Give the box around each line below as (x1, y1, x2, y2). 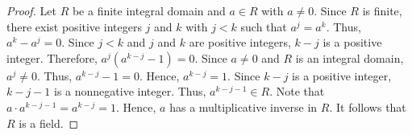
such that (240, 18, 287, 35)
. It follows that (329, 98, 406, 115)
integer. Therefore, (6, 49, 98, 66)
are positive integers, (189, 34, 291, 51)
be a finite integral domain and (72, 2, 226, 18)
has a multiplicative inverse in (169, 98, 318, 115)
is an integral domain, (295, 49, 404, 66)
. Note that (269, 83, 325, 100)
